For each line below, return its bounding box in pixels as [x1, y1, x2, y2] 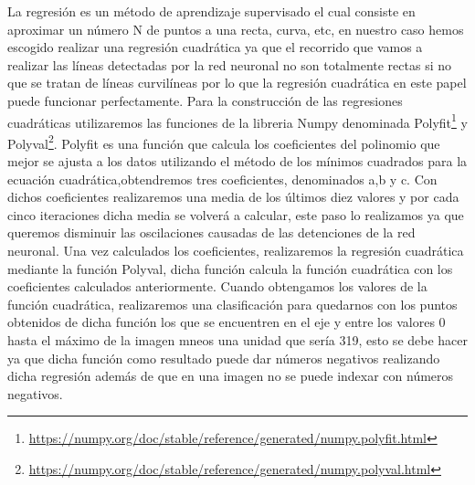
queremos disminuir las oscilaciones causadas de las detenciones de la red [7, 223, 416, 242]
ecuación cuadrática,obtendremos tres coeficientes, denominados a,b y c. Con [7, 169, 438, 188]
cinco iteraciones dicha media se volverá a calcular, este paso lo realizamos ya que [7, 205, 464, 224]
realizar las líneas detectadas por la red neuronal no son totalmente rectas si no [7, 55, 451, 74]
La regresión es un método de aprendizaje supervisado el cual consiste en [7, 2, 416, 20]
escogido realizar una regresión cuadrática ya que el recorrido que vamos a [7, 37, 423, 57]
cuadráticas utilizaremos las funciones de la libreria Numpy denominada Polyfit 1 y [7, 110, 468, 132]
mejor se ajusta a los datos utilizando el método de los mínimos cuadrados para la [7, 152, 468, 171]
